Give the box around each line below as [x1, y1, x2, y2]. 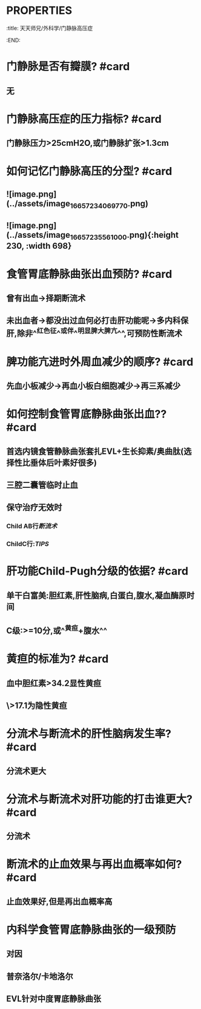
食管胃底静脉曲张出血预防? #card [6, 267, 173, 281]
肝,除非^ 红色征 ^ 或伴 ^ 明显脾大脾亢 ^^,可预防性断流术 [6, 326, 183, 339]
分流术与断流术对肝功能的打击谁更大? [6, 792, 193, 806]
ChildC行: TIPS [6, 540, 50, 548]
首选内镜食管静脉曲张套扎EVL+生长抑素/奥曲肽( [6, 446, 184, 456]
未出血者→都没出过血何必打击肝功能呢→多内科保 [6, 315, 189, 326]
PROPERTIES [6, 4, 73, 18]
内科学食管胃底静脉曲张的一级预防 [6, 923, 177, 937]
